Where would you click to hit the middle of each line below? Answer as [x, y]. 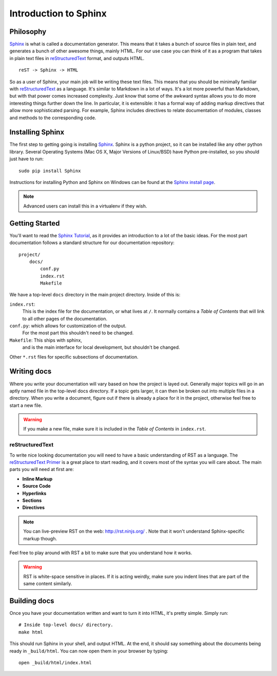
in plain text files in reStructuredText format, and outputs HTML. [77, 58]
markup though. [40, 538]
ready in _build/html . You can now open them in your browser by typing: [89, 651]
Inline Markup [37, 479]
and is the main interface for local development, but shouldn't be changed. [101, 347]
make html [31, 632]
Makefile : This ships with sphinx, [46, 340]
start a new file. [26, 405]
